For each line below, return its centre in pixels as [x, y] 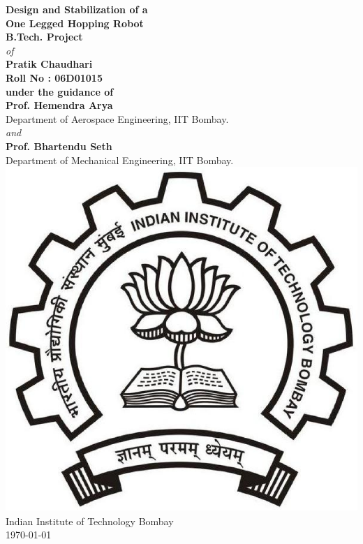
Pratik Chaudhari [49, 64]
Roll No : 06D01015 [54, 77]
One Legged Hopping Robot [75, 23]
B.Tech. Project [44, 37]
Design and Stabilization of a [77, 9]
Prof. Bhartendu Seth [59, 146]
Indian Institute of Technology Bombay [90, 521]
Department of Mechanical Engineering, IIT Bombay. [120, 160]
